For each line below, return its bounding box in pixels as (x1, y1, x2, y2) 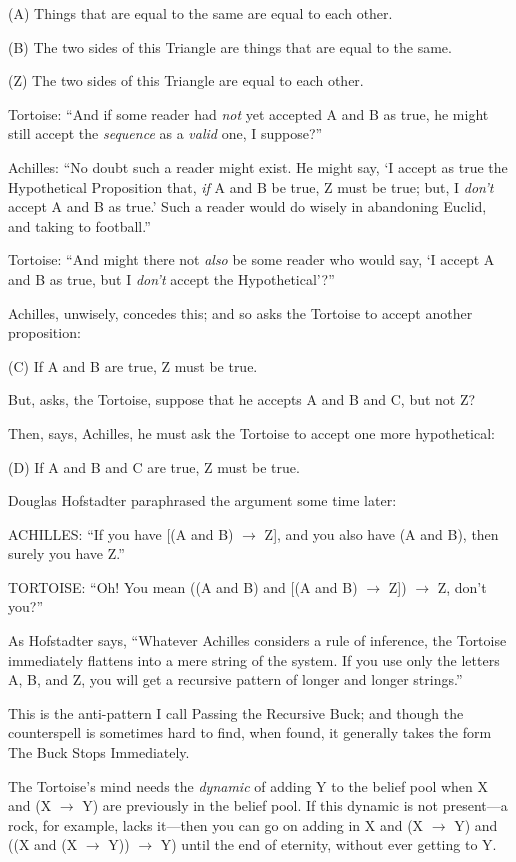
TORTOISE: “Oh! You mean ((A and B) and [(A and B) (8, 576, 358, 597)
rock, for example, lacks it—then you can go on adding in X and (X (8, 814, 424, 835)
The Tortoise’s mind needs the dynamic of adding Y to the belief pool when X (8, 775, 488, 796)
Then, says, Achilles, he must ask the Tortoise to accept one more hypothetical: (8, 422, 495, 443)
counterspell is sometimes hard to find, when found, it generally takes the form (8, 722, 492, 743)
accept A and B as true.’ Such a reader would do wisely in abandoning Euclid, (8, 196, 487, 217)
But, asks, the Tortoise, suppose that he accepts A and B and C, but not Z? (8, 389, 476, 410)
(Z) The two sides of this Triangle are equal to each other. (8, 70, 364, 91)
